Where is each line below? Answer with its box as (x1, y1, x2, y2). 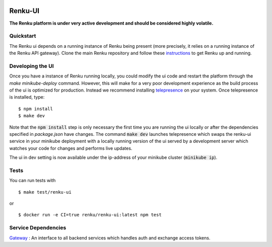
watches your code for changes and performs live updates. (9, 145, 132, 151)
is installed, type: (9, 94, 45, 100)
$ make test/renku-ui (18, 189, 72, 195)
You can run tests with (9, 178, 56, 184)
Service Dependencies (9, 224, 66, 231)
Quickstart (9, 33, 36, 40)
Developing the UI (9, 62, 54, 69)
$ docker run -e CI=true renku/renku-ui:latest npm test (18, 212, 162, 218)
